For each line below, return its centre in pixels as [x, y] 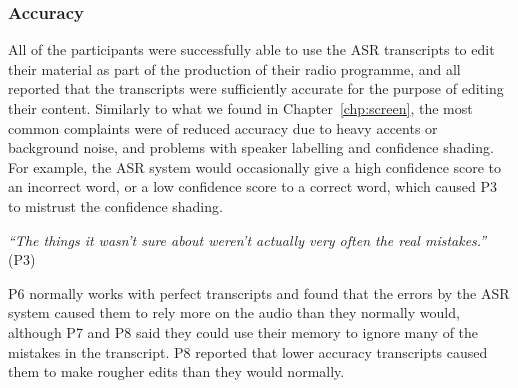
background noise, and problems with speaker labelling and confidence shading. [251, 147]
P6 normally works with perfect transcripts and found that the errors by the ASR [259, 292]
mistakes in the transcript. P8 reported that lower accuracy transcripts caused [248, 351]
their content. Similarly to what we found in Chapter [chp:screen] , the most [240, 108]
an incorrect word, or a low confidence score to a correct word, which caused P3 [253, 186]
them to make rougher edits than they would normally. [176, 371]
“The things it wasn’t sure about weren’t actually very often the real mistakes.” [247, 239]
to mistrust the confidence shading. [115, 205]
